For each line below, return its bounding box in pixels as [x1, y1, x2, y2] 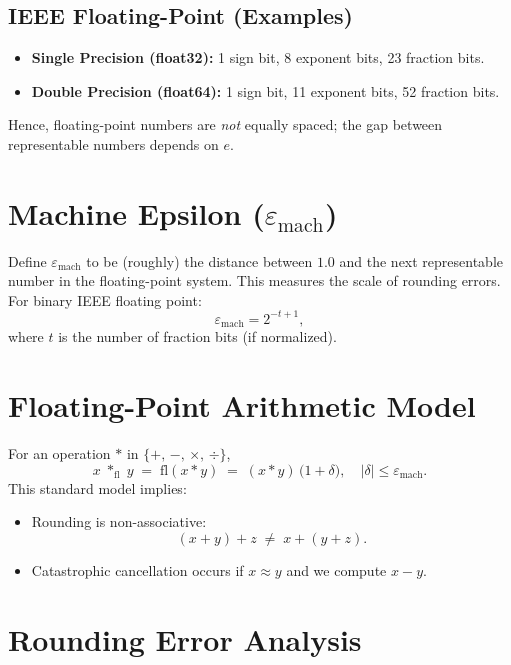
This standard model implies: [8, 477, 187, 498]
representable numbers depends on [8, 133, 219, 154]
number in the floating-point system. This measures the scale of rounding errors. [8, 270, 501, 291]
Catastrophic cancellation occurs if [31, 559, 244, 580]
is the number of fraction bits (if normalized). [58, 326, 337, 347]
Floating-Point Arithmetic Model [8, 385, 476, 426]
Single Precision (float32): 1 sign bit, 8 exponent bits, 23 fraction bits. [31, 47, 485, 68]
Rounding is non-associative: [31, 511, 207, 532]
